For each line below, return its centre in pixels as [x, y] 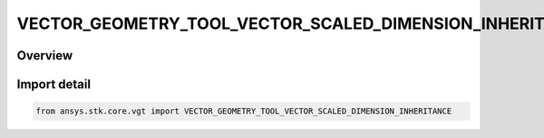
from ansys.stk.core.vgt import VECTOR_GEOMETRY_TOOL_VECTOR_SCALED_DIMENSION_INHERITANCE [244, 111]
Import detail [53, 84]
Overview [45, 55]
